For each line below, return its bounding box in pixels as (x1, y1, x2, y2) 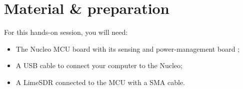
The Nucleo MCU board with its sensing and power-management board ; (15, 43, 239, 54)
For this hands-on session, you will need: (4, 27, 128, 37)
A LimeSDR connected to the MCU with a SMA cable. (15, 77, 185, 87)
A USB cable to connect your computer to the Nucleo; (15, 60, 182, 71)
